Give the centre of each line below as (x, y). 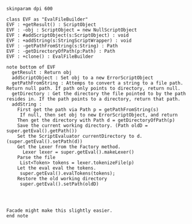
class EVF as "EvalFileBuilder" (47, 19)
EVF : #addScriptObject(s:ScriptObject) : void (68, 35)
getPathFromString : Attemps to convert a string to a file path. (98, 83)
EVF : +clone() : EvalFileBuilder (50, 56)
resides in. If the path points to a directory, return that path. (94, 99)
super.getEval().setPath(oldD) (59, 184)
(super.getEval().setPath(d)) (45, 141)
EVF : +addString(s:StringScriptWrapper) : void (69, 41)
